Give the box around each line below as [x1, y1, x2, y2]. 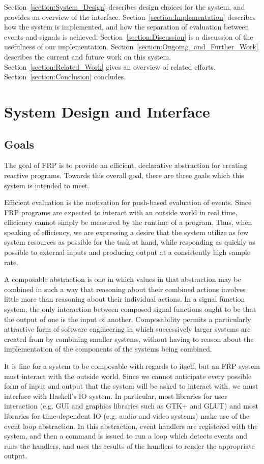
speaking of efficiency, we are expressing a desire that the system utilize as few [4, 226, 249, 237]
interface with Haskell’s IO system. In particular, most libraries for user [4, 390, 227, 401]
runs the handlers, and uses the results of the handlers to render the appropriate [4, 440, 255, 451]
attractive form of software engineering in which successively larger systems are [4, 324, 251, 334]
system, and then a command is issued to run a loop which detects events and [4, 430, 248, 441]
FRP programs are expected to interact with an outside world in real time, [4, 207, 238, 217]
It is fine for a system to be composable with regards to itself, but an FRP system [4, 361, 260, 371]
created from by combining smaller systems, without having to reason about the [4, 333, 254, 344]
